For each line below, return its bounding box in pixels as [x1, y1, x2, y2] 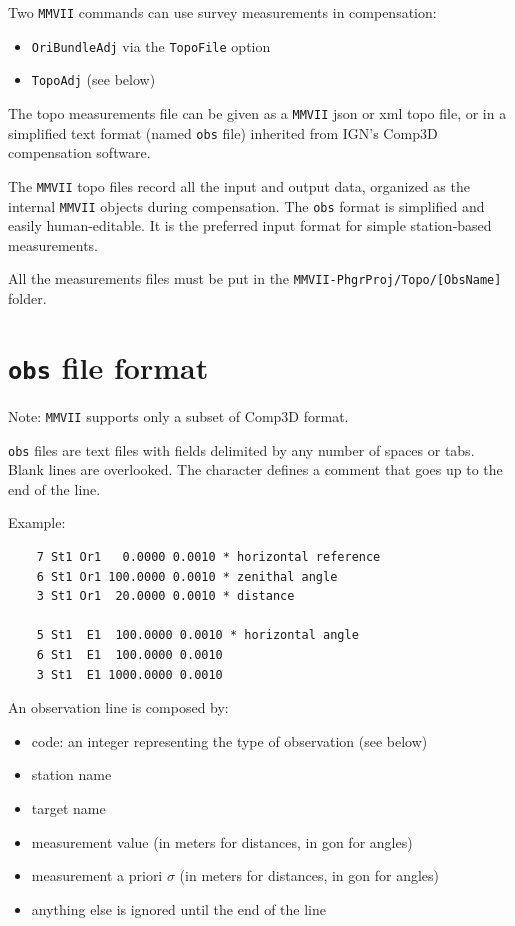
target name [31, 797, 106, 818]
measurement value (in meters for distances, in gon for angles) [31, 831, 413, 852]
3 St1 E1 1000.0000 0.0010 [36, 667, 223, 682]
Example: [8, 512, 66, 533]
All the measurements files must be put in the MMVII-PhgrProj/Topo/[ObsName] [8, 268, 502, 289]
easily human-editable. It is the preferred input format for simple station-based [8, 215, 492, 236]
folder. [8, 288, 47, 309]
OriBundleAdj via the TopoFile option [31, 35, 271, 56]
